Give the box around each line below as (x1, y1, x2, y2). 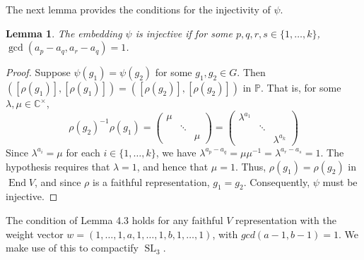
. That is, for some (261, 80, 341, 95)
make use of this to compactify (6, 240, 139, 255)
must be (322, 174, 358, 189)
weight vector (6, 226, 64, 241)
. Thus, (235, 159, 266, 173)
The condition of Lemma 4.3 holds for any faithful (6, 212, 223, 227)
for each (66, 144, 100, 159)
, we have (155, 144, 196, 159)
